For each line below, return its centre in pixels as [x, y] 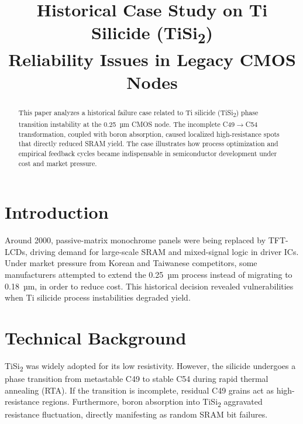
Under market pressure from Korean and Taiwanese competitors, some [131, 263]
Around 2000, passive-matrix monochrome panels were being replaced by [135, 240]
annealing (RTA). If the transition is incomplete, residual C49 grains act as [139, 390]
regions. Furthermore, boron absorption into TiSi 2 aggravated [152, 402]
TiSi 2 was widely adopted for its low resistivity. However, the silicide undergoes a [150, 366]
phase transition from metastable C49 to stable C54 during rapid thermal [137, 379]
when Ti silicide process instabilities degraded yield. [98, 297]
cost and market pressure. [58, 163]
